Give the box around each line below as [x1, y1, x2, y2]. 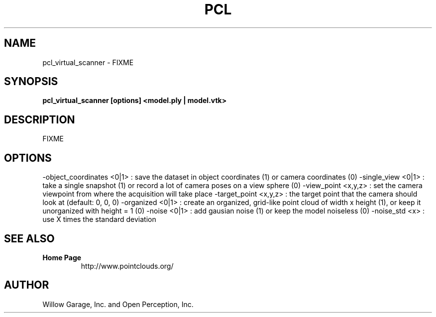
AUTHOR [4, 279, 49, 292]
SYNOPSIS [4, 75, 58, 88]
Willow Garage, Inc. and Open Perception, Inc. [42, 300, 194, 309]
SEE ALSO [4, 232, 55, 245]
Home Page [42, 253, 82, 262]
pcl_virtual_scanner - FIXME [42, 58, 134, 67]
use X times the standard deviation [42, 215, 156, 224]
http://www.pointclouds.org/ [81, 261, 174, 270]
